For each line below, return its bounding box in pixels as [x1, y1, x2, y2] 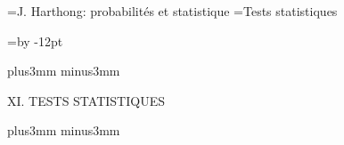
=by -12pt [7, 31, 63, 50]
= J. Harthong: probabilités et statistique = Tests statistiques [7, 2, 338, 20]
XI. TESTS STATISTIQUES [7, 91, 165, 109]
